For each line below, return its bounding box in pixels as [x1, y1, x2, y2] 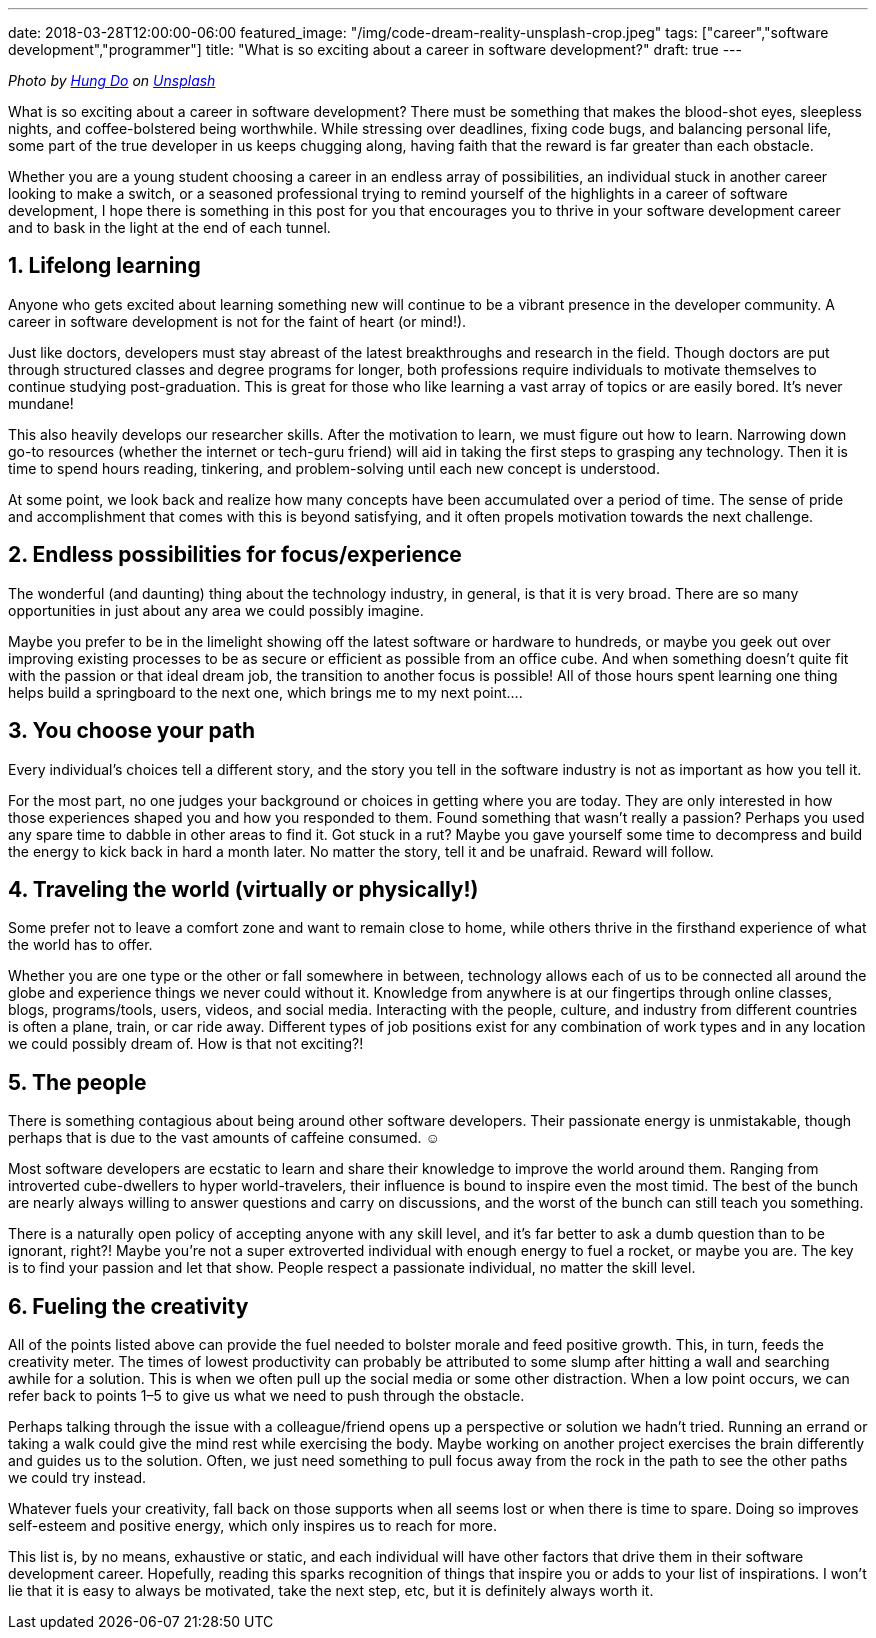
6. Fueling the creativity [8, 1293, 249, 1319]
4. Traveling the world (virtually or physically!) [8, 876, 479, 902]
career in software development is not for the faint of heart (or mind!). [8, 312, 467, 330]
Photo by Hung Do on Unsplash [8, 72, 216, 89]
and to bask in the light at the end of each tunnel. [8, 219, 331, 236]
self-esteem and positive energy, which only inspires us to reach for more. [8, 1517, 498, 1535]
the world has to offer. [8, 936, 153, 954]
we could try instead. [8, 1469, 147, 1487]
